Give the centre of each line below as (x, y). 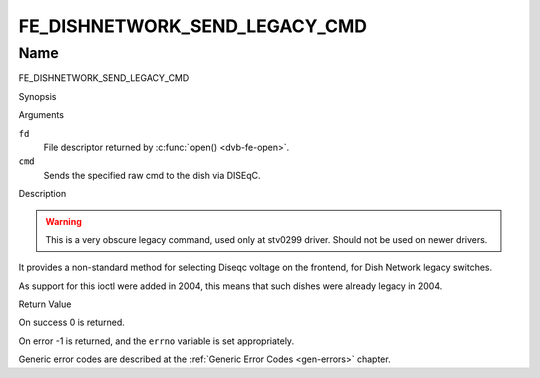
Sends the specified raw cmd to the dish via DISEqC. (152, 175)
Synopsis (37, 96)
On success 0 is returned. (71, 322)
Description (42, 194)
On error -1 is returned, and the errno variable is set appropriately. (156, 341)
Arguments (41, 115)
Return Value (45, 304)
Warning (63, 221)
